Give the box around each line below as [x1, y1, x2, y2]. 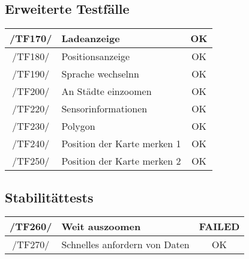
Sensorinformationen [61, 102, 148, 116]
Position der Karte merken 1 [61, 136, 181, 151]
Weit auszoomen [61, 219, 141, 234]
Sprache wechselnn [61, 67, 139, 81]
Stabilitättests [5, 187, 94, 206]
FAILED [199, 219, 240, 234]
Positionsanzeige [61, 49, 130, 64]
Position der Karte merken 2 [61, 154, 181, 168]
